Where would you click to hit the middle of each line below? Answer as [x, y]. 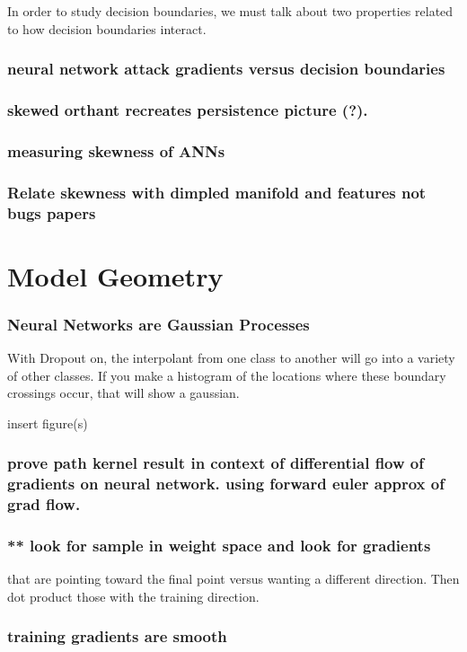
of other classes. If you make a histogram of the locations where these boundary [227, 375]
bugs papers [52, 212]
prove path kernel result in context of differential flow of [216, 463]
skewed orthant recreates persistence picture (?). [188, 109]
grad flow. [44, 504]
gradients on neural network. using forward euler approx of [226, 484]
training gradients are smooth [117, 636]
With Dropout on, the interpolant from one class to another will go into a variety [231, 358]
